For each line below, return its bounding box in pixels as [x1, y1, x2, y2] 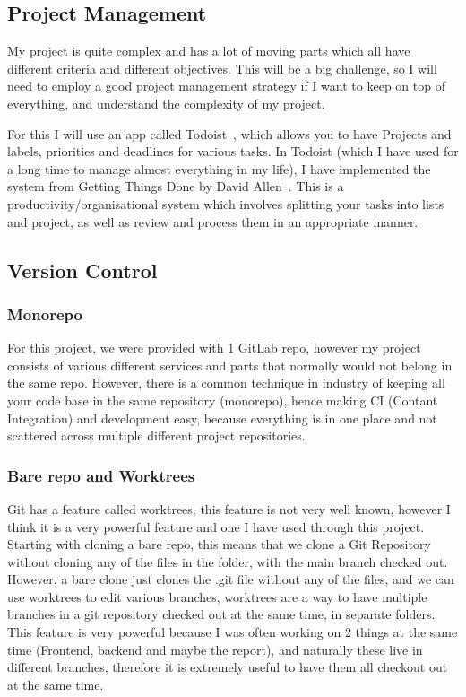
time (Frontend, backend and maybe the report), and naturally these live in [7, 640, 423, 658]
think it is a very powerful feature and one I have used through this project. [7, 517, 425, 536]
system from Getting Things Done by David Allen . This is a [7, 177, 344, 196]
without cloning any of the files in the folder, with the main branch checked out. [7, 552, 448, 571]
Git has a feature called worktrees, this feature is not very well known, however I [7, 499, 451, 518]
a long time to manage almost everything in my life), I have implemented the [7, 159, 431, 178]
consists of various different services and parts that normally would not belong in [7, 355, 453, 374]
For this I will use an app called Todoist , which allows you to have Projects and [7, 124, 452, 143]
